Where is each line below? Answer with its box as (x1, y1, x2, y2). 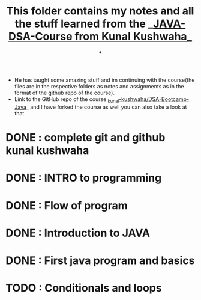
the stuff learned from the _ (14, 17, 154, 31)
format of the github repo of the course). (14, 89, 115, 97)
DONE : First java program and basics (5, 254, 195, 267)
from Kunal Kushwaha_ (74, 30, 193, 43)
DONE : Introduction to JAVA (5, 226, 151, 240)
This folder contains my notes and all (6, 4, 194, 18)
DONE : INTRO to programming (5, 171, 162, 185)
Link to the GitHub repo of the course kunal (14, 96, 119, 104)
